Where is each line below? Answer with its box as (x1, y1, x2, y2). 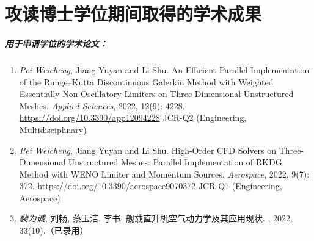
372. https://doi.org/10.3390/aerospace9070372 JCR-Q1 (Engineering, (19, 179, 282, 192)
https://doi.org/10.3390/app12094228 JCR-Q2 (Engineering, (19, 111, 247, 124)
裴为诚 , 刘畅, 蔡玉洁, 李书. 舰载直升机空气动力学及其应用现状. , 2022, (19, 212, 293, 225)
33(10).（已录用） (19, 224, 89, 237)
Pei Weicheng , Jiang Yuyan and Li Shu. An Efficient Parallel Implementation (19, 63, 310, 76)
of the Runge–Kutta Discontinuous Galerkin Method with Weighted (19, 75, 274, 88)
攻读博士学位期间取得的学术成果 (5, 1, 262, 26)
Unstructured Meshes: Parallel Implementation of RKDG (68, 156, 282, 168)
